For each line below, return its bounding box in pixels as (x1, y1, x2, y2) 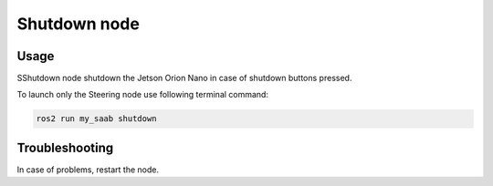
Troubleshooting (16, 139, 114, 155)
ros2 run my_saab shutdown (36, 114, 157, 124)
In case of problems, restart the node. (16, 164, 160, 175)
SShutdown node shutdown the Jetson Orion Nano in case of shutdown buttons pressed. (16, 73, 352, 84)
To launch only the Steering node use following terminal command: (16, 89, 269, 100)
